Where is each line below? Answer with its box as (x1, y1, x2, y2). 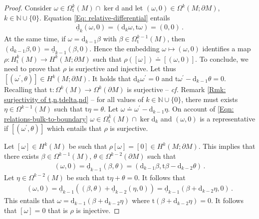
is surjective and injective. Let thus (68, 63, 176, 74)
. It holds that (88, 73, 131, 84)
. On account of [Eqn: (168, 104, 234, 114)
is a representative (200, 113, 256, 123)
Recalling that (4, 84, 47, 95)
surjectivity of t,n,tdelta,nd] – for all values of (4, 94, 144, 104)
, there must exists (181, 94, 238, 104)
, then (167, 33, 186, 44)
